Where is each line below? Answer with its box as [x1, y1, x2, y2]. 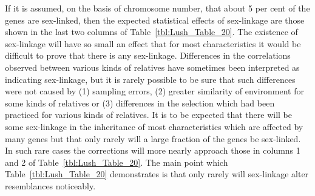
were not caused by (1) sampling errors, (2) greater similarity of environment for [5, 85, 304, 97]
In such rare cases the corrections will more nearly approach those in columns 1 [5, 144, 300, 157]
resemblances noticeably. [5, 179, 96, 192]
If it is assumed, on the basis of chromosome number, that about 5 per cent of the [5, 2, 310, 14]
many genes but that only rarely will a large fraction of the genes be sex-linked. [5, 132, 301, 145]
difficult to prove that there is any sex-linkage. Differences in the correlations [5, 49, 291, 62]
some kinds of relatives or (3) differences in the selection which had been [5, 96, 275, 109]
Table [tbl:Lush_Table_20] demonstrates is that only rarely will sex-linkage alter [5, 168, 309, 180]
